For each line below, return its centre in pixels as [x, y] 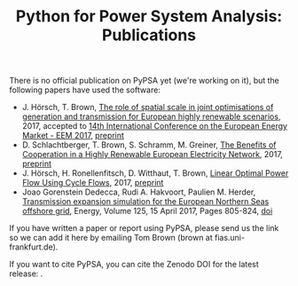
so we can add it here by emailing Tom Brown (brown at [111, 238]
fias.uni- [230, 238]
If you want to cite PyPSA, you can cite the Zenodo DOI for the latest [134, 265]
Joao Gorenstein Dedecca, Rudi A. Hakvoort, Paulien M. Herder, [139, 192]
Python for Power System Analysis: [149, 16]
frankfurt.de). [34, 247]
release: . [26, 274]
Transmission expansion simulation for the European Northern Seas [145, 202]
